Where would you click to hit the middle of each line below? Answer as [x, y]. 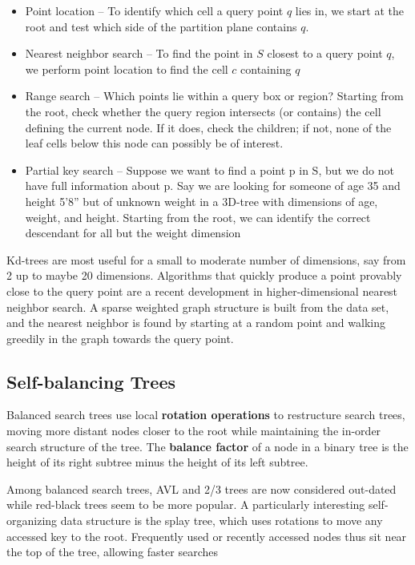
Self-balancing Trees [91, 381]
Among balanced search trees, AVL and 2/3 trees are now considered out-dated [201, 488]
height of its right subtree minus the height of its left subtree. [157, 462]
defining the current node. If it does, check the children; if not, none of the [208, 127]
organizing [32, 521]
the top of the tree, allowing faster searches [112, 552]
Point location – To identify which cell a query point [154, 10]
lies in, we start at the [349, 10]
